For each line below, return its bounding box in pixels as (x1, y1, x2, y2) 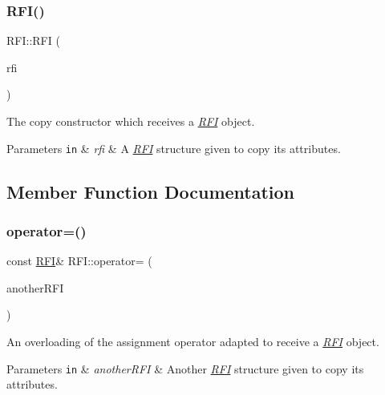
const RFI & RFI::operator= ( (6, 252, 152, 269)
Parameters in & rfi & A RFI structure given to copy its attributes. (6, 139, 341, 156)
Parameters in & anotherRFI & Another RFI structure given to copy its (6, 360, 364, 377)
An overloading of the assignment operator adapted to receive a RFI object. (6, 333, 379, 350)
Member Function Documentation (6, 179, 295, 204)
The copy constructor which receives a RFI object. (6, 113, 255, 129)
